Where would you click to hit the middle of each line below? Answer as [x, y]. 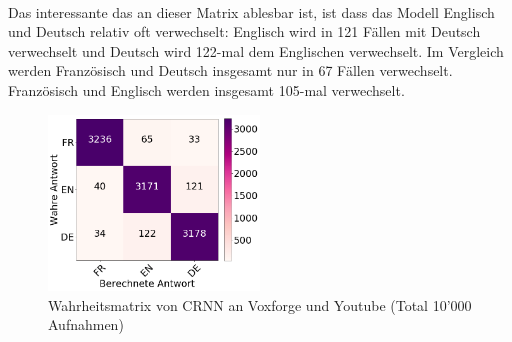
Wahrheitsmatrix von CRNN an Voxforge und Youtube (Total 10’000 [260, 304]
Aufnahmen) [86, 324]
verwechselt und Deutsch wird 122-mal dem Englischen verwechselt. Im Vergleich [256, 50]
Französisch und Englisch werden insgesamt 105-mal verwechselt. [206, 89]
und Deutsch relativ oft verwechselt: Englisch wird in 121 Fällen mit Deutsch [244, 31]
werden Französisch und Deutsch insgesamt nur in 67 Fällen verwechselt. [230, 70]
